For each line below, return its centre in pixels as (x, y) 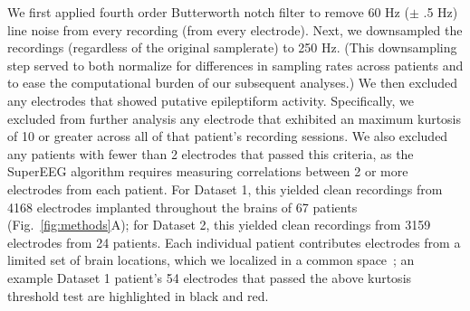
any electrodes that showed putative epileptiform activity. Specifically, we (211, 100)
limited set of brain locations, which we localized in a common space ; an (211, 260)
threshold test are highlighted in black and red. (138, 295)
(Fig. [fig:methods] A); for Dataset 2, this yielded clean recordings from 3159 (219, 225)
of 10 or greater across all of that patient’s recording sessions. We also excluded (228, 136)
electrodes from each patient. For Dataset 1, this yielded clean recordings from (225, 188)
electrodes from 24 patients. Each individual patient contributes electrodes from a (234, 242)
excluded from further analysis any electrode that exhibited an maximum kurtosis (235, 118)
